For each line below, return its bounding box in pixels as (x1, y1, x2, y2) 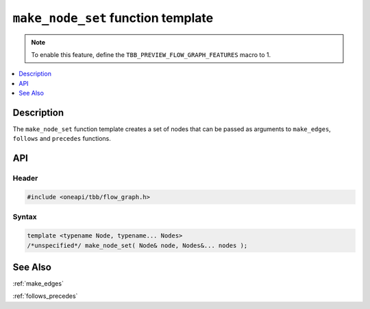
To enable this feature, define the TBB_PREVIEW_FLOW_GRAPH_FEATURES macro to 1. (31, 50, 271, 58)
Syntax (12, 212, 37, 222)
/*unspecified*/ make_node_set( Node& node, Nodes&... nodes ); (27, 241, 248, 249)
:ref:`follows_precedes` (12, 292, 78, 300)
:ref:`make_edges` (12, 279, 64, 288)
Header (12, 174, 38, 183)
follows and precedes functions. (12, 135, 111, 143)
